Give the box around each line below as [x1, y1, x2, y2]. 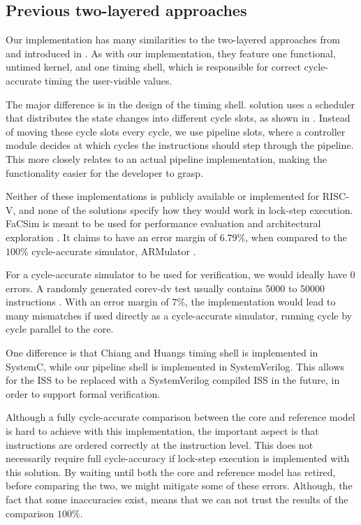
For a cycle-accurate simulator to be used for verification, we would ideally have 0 [6, 267, 355, 282]
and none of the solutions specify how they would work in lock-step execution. [19, 202, 353, 217]
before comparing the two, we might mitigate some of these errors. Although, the [6, 478, 353, 493]
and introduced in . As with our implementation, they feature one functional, [6, 45, 336, 60]
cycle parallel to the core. [6, 322, 114, 336]
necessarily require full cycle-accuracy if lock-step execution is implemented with [6, 451, 350, 466]
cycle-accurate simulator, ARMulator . [31, 243, 196, 258]
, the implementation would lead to [185, 294, 336, 309]
